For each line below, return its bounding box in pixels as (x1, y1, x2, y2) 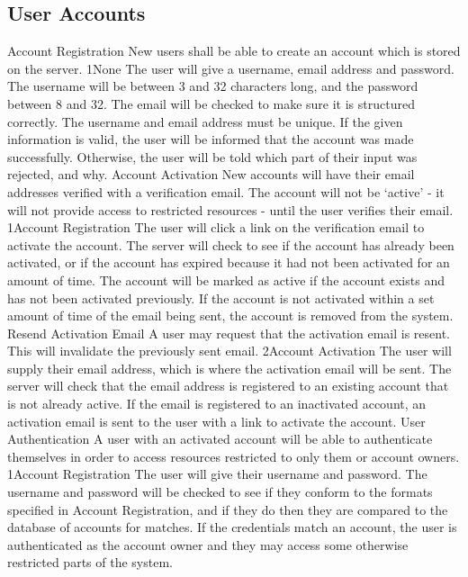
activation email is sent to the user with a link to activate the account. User (7, 411, 426, 430)
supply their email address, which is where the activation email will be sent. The (7, 358, 452, 377)
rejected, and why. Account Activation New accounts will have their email (7, 165, 415, 184)
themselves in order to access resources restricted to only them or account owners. (7, 446, 460, 465)
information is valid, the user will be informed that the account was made (7, 130, 414, 149)
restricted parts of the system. (7, 553, 173, 572)
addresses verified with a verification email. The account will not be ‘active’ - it (7, 182, 445, 201)
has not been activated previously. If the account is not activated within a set (7, 288, 435, 307)
